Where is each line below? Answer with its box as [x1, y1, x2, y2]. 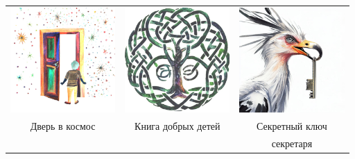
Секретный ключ [257, 118, 327, 133]
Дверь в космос [30, 118, 96, 133]
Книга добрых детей [135, 118, 220, 133]
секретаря [271, 135, 313, 150]
